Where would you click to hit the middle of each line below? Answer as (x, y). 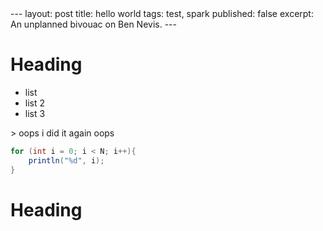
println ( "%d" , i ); (66, 160)
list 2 (35, 103)
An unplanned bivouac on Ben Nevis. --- (93, 24)
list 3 (35, 113)
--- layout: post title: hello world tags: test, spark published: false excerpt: (162, 13)
